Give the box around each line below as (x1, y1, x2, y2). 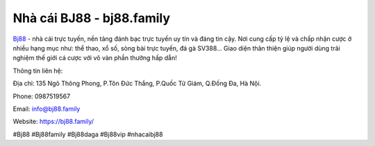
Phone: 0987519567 (12, 92, 71, 100)
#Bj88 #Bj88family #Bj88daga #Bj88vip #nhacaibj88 (12, 130, 163, 138)
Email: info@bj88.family (12, 104, 81, 113)
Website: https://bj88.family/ (12, 118, 94, 126)
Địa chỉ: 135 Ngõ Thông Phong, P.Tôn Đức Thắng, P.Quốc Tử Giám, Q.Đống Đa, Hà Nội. (12, 80, 262, 88)
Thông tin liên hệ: (12, 66, 63, 75)
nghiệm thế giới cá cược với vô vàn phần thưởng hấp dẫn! (12, 54, 177, 62)
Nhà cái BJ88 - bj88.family (12, 10, 170, 26)
